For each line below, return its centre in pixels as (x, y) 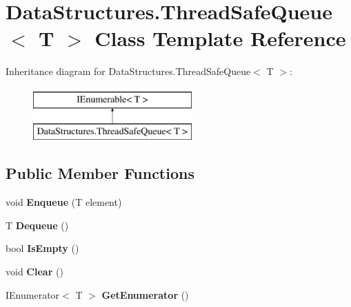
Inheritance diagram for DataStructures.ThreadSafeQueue (128, 71)
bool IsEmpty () (42, 248)
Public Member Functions (100, 173)
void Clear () (34, 272)
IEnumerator (33, 294)
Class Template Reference (220, 38)
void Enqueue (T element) (64, 202)
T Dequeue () (37, 225)
